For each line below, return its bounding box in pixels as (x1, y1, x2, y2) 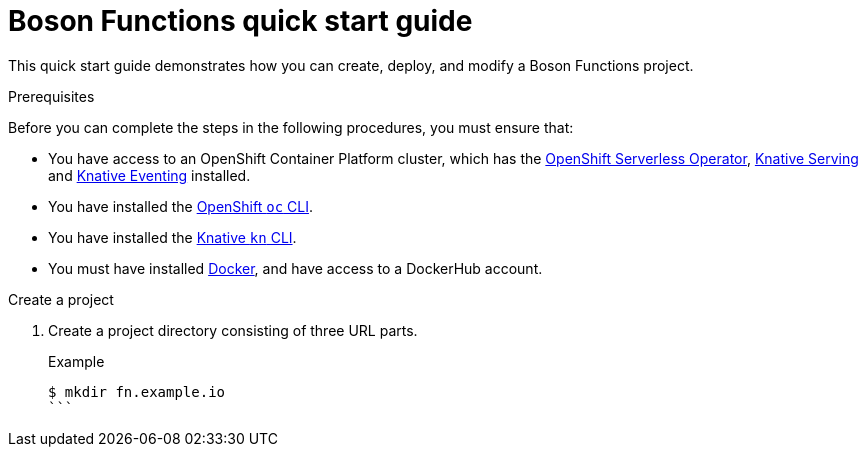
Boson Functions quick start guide (8, 4, 473, 38)
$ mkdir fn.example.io (48, 383, 226, 400)
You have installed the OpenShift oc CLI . (48, 197, 313, 215)
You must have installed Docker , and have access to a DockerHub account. (48, 259, 543, 277)
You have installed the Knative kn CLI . (48, 228, 297, 246)
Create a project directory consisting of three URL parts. (48, 321, 418, 339)
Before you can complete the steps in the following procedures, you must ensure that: (8, 118, 574, 136)
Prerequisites (8, 87, 95, 105)
